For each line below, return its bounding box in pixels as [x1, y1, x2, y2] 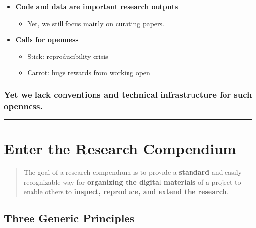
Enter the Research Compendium [4, 139, 236, 159]
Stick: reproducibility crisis [27, 51, 108, 61]
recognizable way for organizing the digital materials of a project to [23, 176, 241, 187]
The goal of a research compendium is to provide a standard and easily [23, 167, 242, 177]
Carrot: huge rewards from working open [27, 67, 150, 78]
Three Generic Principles [4, 210, 135, 226]
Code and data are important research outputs [15, 1, 178, 11]
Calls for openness [15, 34, 79, 45]
